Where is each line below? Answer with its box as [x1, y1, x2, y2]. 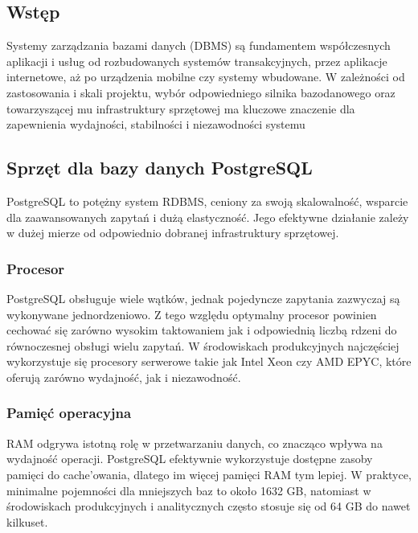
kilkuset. [6, 513, 48, 530]
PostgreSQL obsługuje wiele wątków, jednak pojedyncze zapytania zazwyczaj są [6, 289, 400, 306]
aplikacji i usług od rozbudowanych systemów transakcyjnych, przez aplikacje [6, 52, 387, 69]
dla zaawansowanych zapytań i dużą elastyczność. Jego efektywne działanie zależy [6, 208, 409, 225]
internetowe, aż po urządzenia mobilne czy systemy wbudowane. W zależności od [6, 68, 405, 85]
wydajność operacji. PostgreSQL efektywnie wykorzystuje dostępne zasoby [6, 450, 373, 467]
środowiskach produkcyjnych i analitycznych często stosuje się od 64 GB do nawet [6, 498, 411, 515]
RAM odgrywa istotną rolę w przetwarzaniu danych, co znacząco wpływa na [6, 434, 383, 451]
